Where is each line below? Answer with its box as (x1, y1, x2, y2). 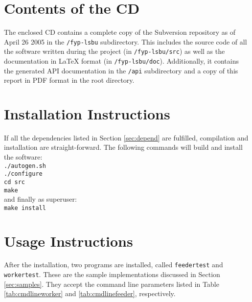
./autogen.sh (4, 162, 46, 169)
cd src (4, 178, 25, 186)
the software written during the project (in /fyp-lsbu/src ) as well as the (4, 46, 225, 56)
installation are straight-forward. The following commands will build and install (4, 142, 243, 152)
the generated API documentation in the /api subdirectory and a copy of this (4, 65, 238, 75)
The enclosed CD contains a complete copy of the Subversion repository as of (4, 26, 236, 37)
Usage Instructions (4, 231, 133, 251)
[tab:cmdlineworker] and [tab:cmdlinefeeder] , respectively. (4, 288, 176, 299)
